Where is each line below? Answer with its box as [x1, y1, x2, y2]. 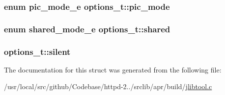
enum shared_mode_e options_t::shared [4, 23, 170, 35]
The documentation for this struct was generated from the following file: [4, 64, 222, 74]
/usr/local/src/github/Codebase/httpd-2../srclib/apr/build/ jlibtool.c [4, 81, 212, 91]
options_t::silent [4, 45, 71, 57]
